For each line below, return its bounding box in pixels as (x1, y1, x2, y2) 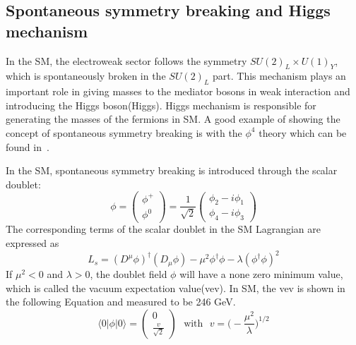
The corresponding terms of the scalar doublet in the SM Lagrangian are (6, 222, 321, 236)
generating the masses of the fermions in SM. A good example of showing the (6, 111, 340, 126)
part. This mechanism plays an (213, 68, 346, 83)
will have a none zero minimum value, (179, 267, 343, 282)
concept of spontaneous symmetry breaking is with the (6, 125, 242, 140)
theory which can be (259, 125, 347, 140)
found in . (6, 139, 49, 154)
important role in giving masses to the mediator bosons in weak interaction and (6, 84, 350, 99)
